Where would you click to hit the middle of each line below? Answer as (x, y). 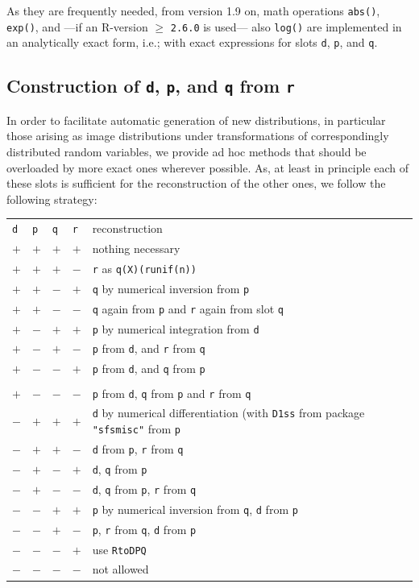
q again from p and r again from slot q (188, 308)
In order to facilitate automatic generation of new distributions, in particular (196, 120)
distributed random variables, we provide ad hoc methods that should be (187, 151)
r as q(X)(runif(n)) (144, 268)
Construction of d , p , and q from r (151, 86)
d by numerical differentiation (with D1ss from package (228, 413)
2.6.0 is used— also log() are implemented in (286, 26)
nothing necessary (136, 248)
